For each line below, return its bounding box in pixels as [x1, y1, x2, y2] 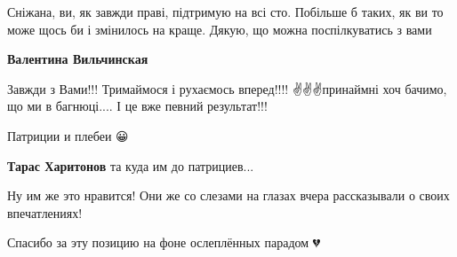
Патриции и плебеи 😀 [7, 126, 129, 144]
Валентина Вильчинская [7, 50, 148, 68]
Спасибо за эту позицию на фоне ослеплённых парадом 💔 [7, 233, 321, 252]
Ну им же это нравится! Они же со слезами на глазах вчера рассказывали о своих [7, 186, 450, 205]
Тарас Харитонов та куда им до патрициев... [7, 156, 254, 175]
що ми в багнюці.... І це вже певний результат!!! [7, 97, 268, 115]
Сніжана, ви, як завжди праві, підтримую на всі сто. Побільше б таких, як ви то [7, 3, 444, 20]
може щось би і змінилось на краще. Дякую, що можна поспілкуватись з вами [7, 19, 432, 38]
